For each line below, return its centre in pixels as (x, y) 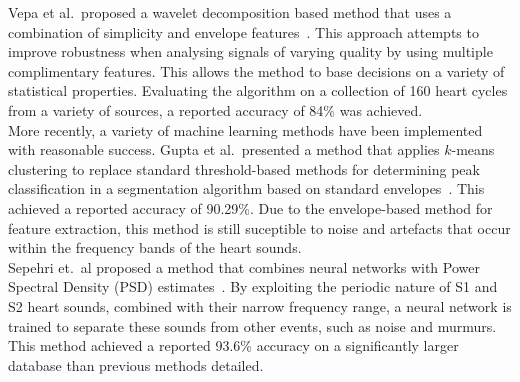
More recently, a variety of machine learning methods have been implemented (245, 129)
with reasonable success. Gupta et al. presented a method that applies (224, 149)
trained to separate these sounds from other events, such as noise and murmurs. (252, 325)
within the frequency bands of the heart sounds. (155, 247)
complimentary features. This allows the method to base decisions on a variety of (256, 70)
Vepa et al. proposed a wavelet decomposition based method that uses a (230, 12)
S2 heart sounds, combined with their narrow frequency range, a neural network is (260, 305)
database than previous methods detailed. (136, 364)
